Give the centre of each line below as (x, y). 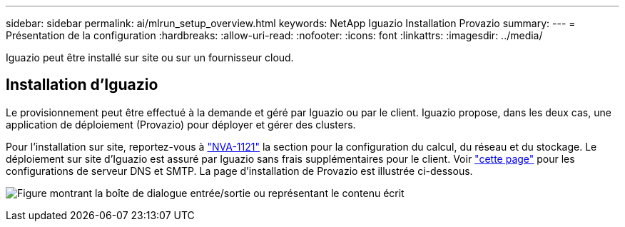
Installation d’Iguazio (82, 85)
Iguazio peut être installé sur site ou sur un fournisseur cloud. (150, 57)
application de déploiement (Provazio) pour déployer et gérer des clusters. (181, 124)
